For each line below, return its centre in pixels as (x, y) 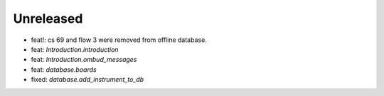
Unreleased (48, 18)
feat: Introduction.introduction (75, 49)
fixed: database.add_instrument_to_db (87, 80)
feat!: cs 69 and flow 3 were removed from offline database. (119, 40)
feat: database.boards (64, 69)
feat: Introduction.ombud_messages (84, 60)
